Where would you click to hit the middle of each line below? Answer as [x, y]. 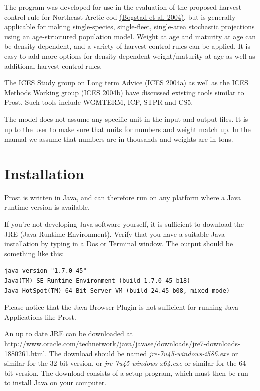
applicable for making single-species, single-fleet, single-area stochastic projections [129, 26]
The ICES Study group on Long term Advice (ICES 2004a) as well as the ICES [126, 83]
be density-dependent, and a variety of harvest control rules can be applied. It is [127, 46]
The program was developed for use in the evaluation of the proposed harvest [123, 7]
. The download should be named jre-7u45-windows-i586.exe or [142, 353]
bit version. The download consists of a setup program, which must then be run [126, 373]
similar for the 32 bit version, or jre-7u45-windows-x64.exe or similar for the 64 [125, 363]
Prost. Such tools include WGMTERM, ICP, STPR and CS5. [99, 102]
